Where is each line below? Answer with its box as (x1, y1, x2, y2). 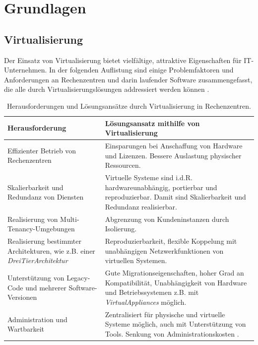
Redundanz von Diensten (7, 192, 84, 202)
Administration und (7, 314, 67, 324)
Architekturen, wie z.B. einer (7, 245, 95, 256)
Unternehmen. (4, 65, 47, 75)
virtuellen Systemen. (105, 255, 167, 266)
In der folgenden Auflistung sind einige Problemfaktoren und (49, 65, 234, 75)
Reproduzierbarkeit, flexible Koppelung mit (105, 236, 237, 246)
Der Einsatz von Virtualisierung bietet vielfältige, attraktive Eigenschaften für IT (4, 55, 252, 65)
